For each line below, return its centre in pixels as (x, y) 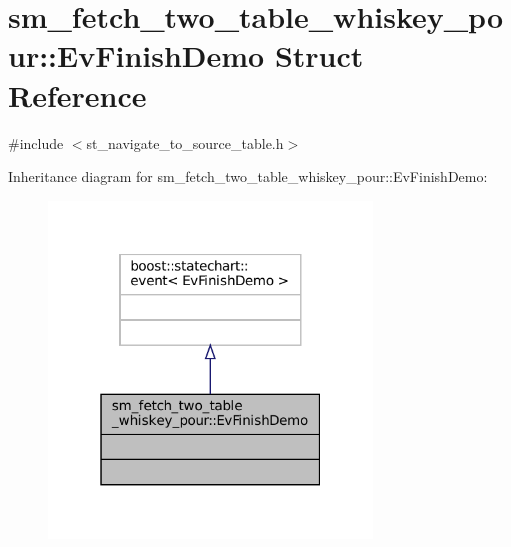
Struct (319, 55)
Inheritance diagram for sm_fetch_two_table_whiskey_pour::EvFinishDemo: (248, 176)
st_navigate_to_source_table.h (185, 142)
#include (36, 142)
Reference (77, 94)
